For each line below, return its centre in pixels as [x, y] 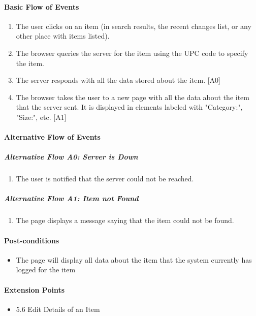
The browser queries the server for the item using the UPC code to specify [132, 53]
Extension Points [35, 289]
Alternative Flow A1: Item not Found [71, 198]
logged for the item [46, 270]
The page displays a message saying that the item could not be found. [125, 220]
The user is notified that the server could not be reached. [105, 179]
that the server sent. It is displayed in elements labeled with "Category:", [129, 107]
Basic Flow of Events [42, 6]
